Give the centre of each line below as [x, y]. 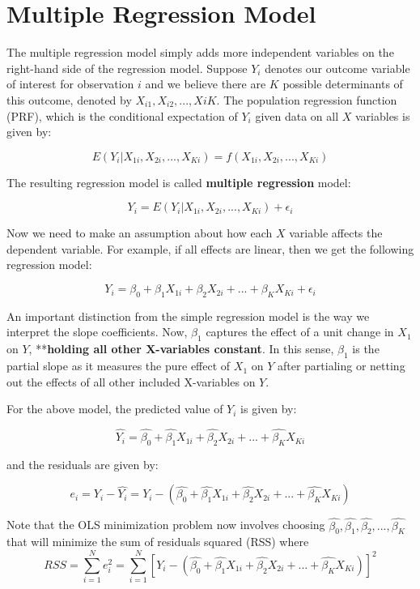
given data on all [297, 115]
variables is [382, 115]
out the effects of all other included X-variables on [131, 381]
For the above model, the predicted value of [115, 409]
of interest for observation [70, 84]
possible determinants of [343, 84]
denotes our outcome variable [337, 68]
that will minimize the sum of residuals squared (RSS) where [158, 542]
